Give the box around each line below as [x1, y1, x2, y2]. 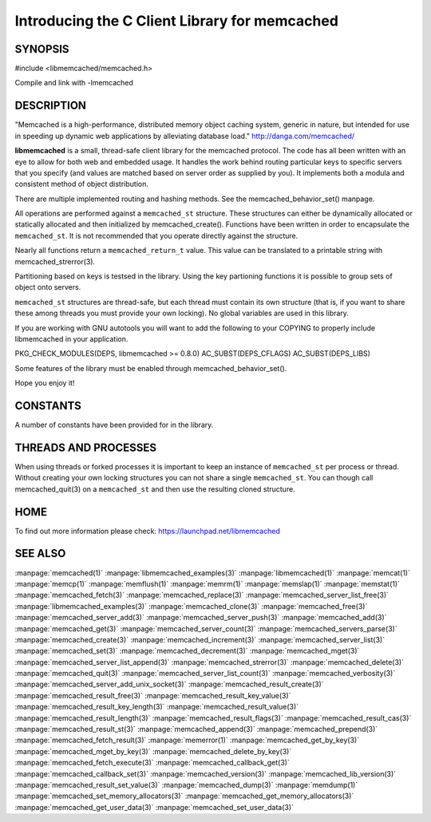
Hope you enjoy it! [14, 378, 75, 388]
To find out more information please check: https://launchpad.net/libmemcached [14, 526, 281, 535]
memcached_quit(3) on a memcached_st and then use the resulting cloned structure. [14, 484, 295, 494]
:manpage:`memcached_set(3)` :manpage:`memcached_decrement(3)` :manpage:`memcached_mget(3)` [14, 646, 360, 656]
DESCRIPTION [14, 99, 87, 113]
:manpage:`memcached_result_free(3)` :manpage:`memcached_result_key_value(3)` [14, 690, 291, 700]
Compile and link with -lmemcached [14, 78, 133, 88]
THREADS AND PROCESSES [14, 441, 157, 454]
